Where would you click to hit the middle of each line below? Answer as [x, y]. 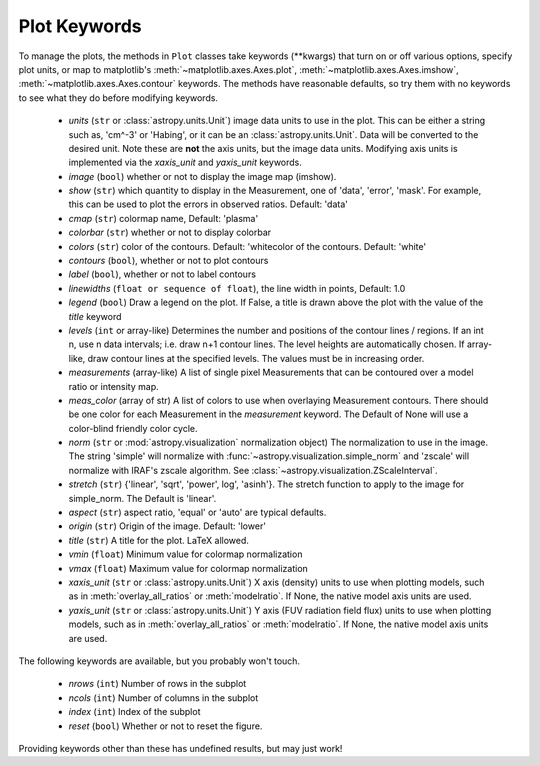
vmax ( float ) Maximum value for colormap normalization [188, 568]
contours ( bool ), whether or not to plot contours [168, 261]
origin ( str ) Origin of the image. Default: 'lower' [167, 526]
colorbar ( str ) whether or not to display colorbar [170, 232]
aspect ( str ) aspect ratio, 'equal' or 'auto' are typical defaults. [197, 512]
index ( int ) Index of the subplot [134, 712]
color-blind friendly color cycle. [133, 428]
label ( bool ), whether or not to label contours [162, 274]
